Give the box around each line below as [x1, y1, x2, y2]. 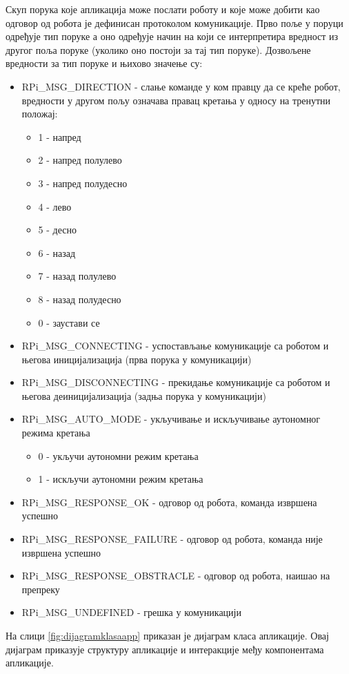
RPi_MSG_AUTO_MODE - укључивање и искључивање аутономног [21, 412, 321, 426]
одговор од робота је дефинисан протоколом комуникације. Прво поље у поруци [6, 15, 343, 30]
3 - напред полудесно [38, 175, 128, 190]
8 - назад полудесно [38, 291, 121, 306]
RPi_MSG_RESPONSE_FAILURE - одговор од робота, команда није [21, 532, 323, 546]
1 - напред [38, 129, 81, 144]
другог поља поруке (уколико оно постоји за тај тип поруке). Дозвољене [6, 42, 311, 57]
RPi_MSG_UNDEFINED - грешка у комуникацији [21, 605, 241, 619]
